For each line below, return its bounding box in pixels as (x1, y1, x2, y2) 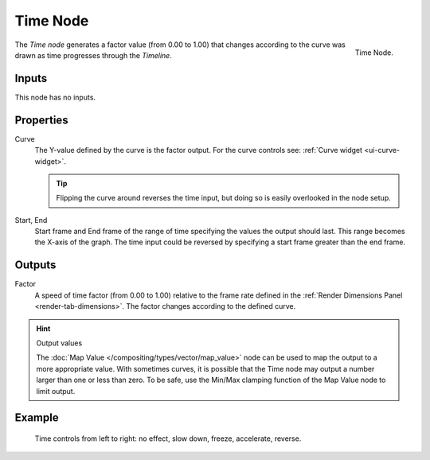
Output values (36, 338, 83, 348)
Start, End (14, 215, 48, 224)
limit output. (36, 386, 76, 396)
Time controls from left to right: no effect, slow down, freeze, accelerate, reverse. (34, 434, 302, 443)
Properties (14, 113, 68, 127)
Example (14, 411, 59, 425)
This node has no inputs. (14, 92, 96, 102)
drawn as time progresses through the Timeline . (14, 50, 173, 60)
